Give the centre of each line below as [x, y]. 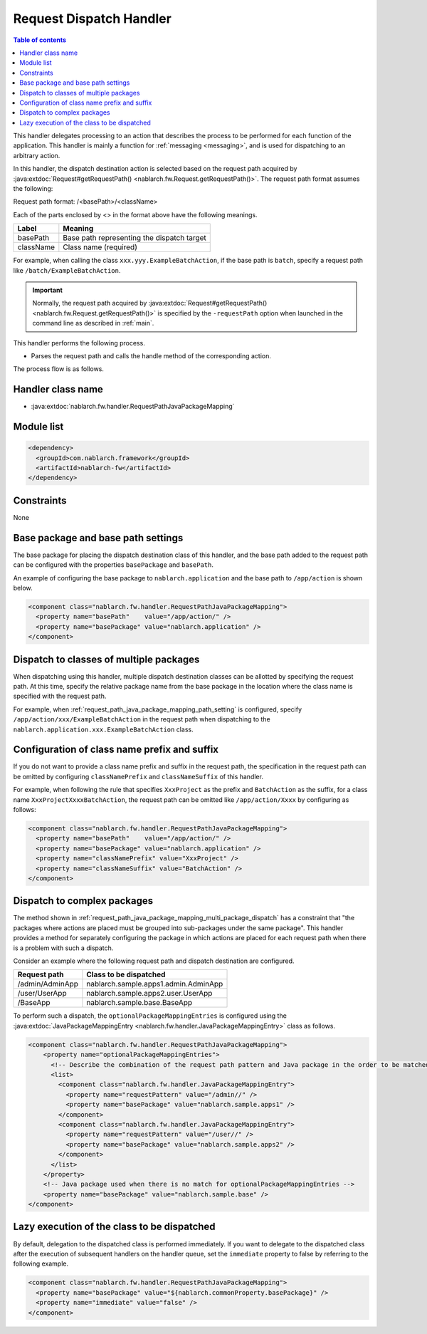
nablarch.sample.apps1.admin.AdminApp [155, 984]
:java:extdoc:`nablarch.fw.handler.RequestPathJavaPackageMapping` [133, 407]
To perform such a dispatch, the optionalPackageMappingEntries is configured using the [150, 1016]
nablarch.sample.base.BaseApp [139, 1003]
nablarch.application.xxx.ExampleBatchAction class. [103, 729]
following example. [41, 1263]
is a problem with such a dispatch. [63, 948]
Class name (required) [100, 247]
